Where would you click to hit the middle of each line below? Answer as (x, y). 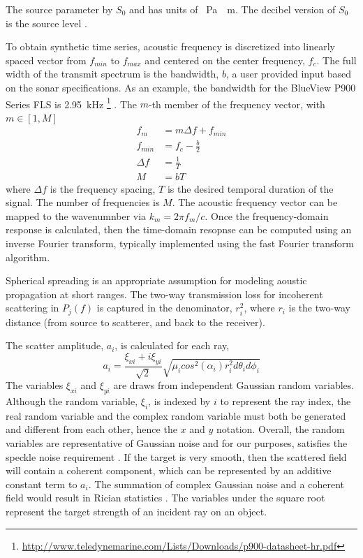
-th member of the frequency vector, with (237, 104)
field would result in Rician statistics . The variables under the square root (165, 498)
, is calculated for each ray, (172, 345)
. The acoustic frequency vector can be (255, 202)
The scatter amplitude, (55, 345)
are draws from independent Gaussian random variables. (234, 385)
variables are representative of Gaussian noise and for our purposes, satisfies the (177, 443)
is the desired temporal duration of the (250, 188)
